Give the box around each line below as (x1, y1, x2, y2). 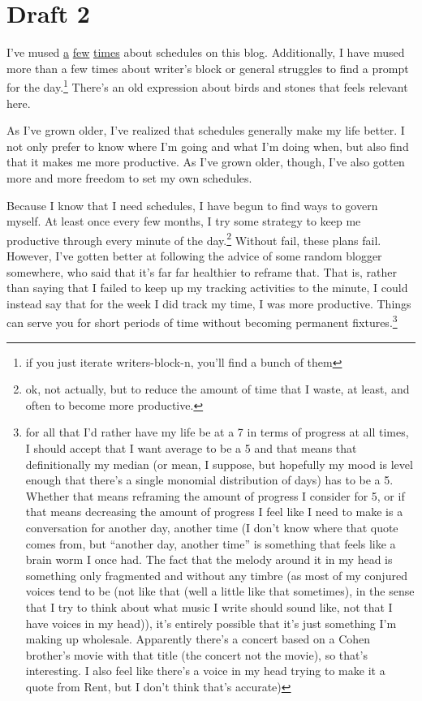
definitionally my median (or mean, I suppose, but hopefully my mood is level (25, 455, 413, 472)
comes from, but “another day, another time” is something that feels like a (25, 535, 396, 552)
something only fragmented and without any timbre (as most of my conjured (25, 566, 407, 583)
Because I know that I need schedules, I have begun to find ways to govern (6, 196, 378, 213)
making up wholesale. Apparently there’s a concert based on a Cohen (25, 630, 371, 647)
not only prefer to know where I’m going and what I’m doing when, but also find (6, 137, 409, 154)
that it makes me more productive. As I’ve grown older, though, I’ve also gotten (6, 153, 405, 170)
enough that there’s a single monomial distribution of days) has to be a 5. (25, 471, 394, 488)
